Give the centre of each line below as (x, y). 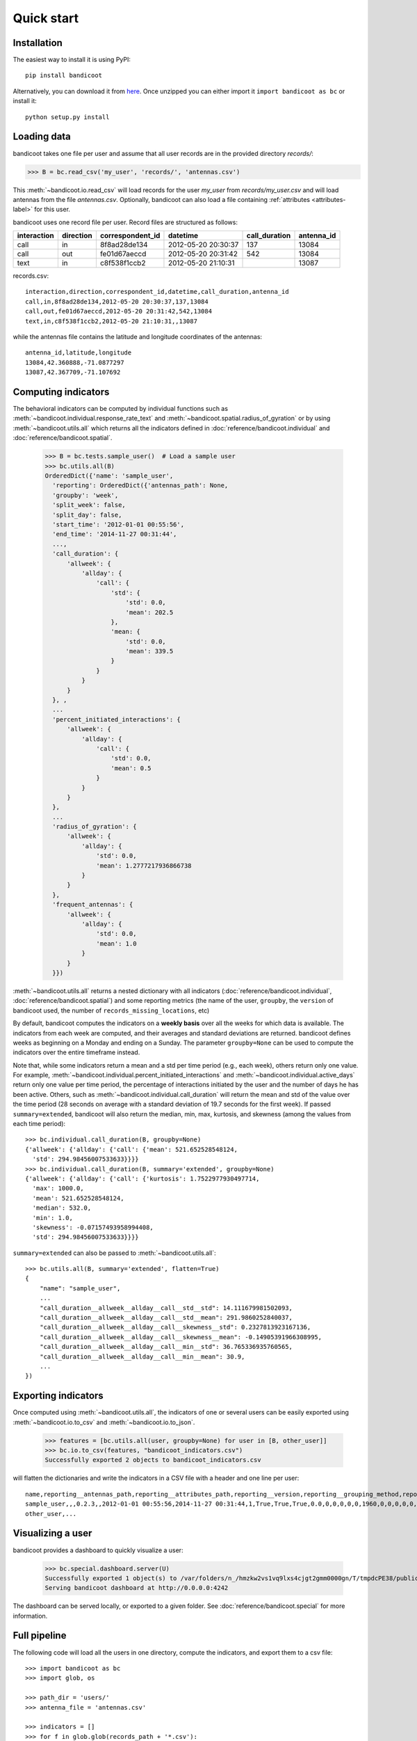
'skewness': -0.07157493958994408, (93, 1227)
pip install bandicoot (64, 76)
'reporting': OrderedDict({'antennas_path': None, (140, 485)
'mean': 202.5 (149, 612)
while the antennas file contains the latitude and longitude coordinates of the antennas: (138, 337)
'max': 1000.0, (58, 1188)
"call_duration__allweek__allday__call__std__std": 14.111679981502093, (166, 1308)
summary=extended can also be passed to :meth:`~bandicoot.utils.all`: (115, 1253)
